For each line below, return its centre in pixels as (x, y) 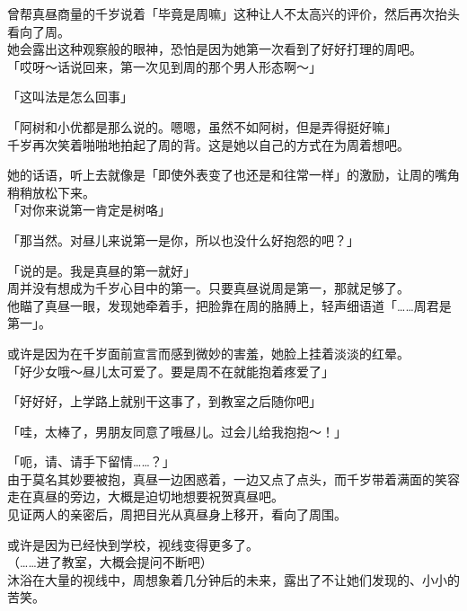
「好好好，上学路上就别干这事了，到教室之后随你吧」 (164, 401)
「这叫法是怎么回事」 (70, 97)
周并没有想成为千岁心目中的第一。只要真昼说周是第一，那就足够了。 (208, 288)
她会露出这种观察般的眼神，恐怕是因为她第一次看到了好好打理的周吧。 (215, 49)
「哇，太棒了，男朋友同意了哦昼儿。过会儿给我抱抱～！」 (177, 431)
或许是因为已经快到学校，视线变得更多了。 (133, 544)
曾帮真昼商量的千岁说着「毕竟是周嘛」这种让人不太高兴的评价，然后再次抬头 (233, 13)
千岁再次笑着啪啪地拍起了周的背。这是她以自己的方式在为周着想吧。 (208, 144)
